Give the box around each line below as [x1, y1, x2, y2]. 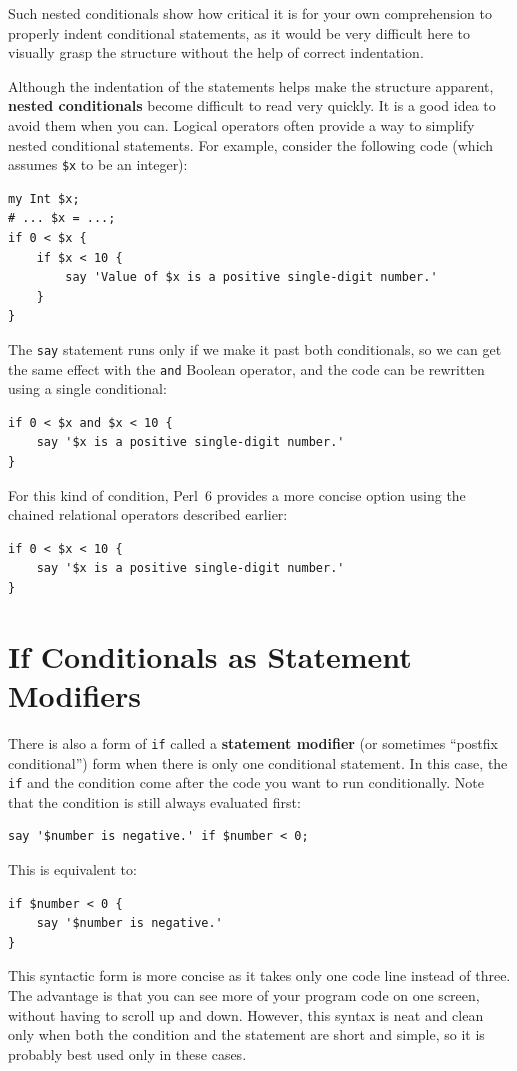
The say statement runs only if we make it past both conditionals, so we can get [8, 338, 502, 359]
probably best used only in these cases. [8, 1043, 247, 1064]
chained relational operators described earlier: [8, 504, 288, 525]
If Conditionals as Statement [8, 635, 412, 676]
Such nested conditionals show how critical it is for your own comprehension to [8, 3, 492, 23]
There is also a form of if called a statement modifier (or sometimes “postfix [8, 732, 498, 753]
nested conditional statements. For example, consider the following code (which [8, 134, 494, 155]
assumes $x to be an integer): [8, 154, 188, 175]
